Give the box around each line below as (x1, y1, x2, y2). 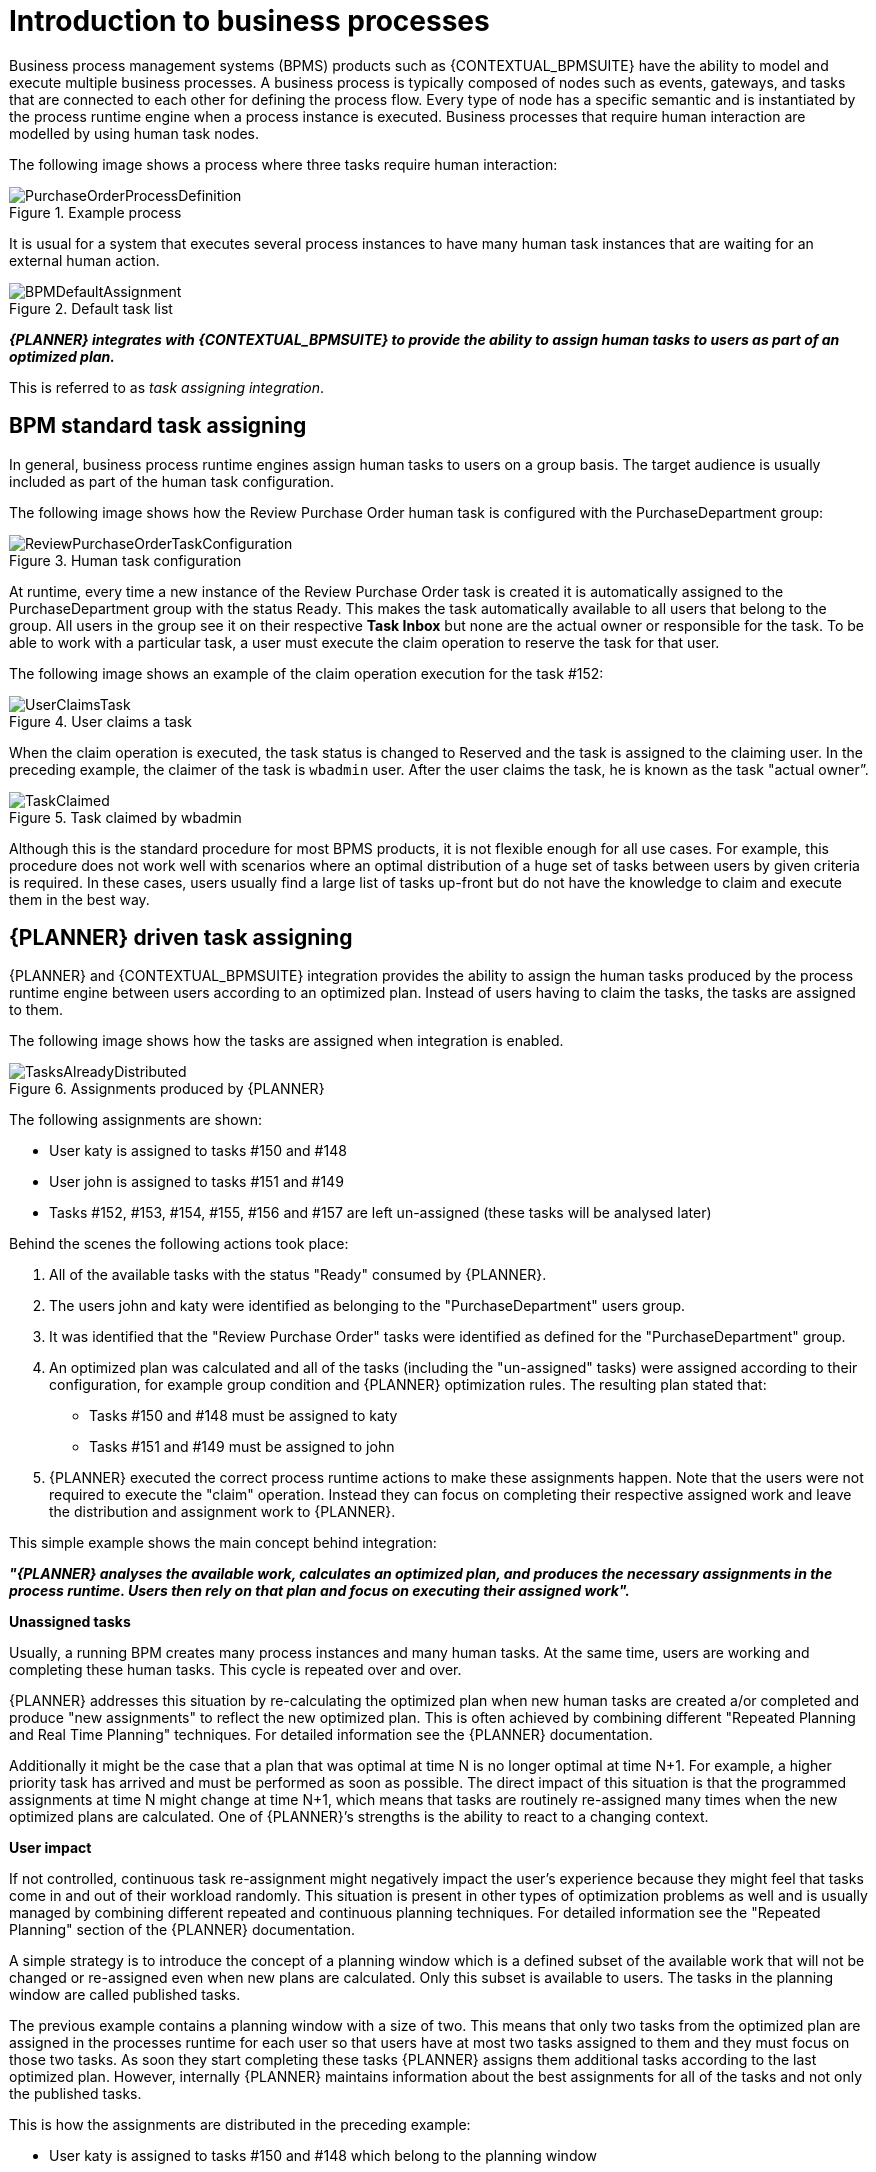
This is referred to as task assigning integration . (9, 378, 325, 396)
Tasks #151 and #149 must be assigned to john (89, 1438, 395, 1456)
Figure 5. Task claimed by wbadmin (9, 808, 242, 826)
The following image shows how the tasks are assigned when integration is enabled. (9, 1032, 564, 1050)
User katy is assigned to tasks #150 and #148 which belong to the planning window (49, 2147, 598, 2165)
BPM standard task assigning (9, 413, 307, 439)
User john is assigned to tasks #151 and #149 (49, 1173, 344, 1191)
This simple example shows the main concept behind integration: (9, 1534, 437, 1552)
